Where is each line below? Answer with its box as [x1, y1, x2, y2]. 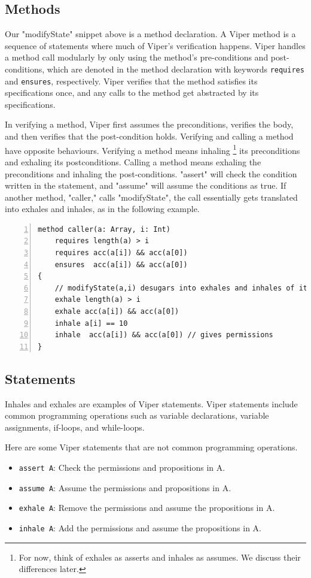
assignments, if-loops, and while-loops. [5, 420, 145, 433]
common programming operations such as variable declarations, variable [5, 409, 269, 422]
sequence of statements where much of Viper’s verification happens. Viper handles [5, 39, 306, 52]
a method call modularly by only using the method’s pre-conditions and [5, 51, 269, 63]
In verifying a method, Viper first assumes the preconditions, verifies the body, [5, 118, 294, 131]
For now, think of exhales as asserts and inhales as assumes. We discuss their [19, 550, 301, 563]
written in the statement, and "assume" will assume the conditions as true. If [5, 179, 286, 192]
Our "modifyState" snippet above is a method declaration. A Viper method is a [5, 28, 296, 40]
